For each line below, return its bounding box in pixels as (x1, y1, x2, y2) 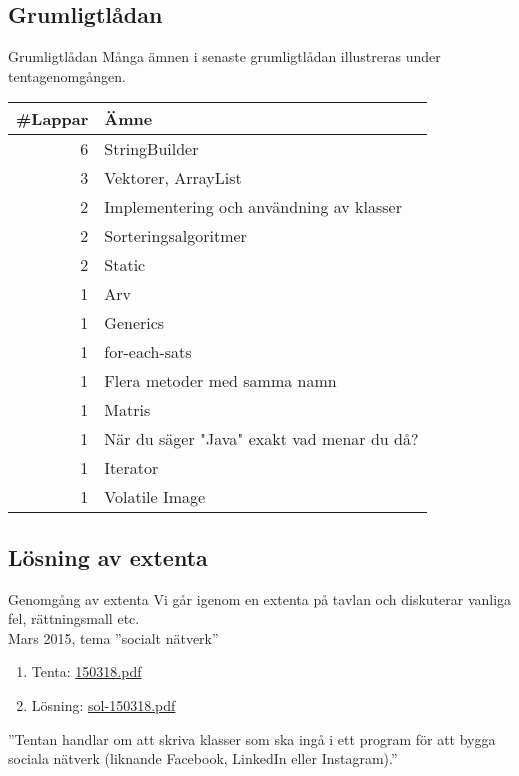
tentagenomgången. (8, 65, 126, 86)
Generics (104, 311, 165, 335)
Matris (104, 398, 151, 422)
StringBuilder (104, 137, 199, 161)
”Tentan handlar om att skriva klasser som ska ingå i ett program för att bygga (8, 728, 496, 749)
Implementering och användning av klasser (104, 195, 402, 219)
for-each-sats (104, 340, 192, 364)
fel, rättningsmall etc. (8, 608, 140, 629)
